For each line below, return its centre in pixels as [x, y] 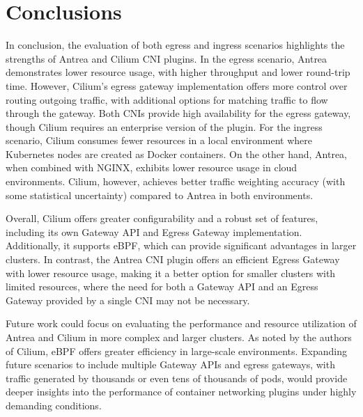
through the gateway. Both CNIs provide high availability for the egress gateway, [178, 113]
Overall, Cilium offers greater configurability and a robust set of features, [162, 218]
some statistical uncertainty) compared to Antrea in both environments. [160, 195]
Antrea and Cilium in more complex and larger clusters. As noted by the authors [179, 337]
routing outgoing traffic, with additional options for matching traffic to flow [167, 99]
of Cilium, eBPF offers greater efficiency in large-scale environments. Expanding [177, 351]
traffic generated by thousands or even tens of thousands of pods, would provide [177, 378]
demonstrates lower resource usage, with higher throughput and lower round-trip [178, 72]
